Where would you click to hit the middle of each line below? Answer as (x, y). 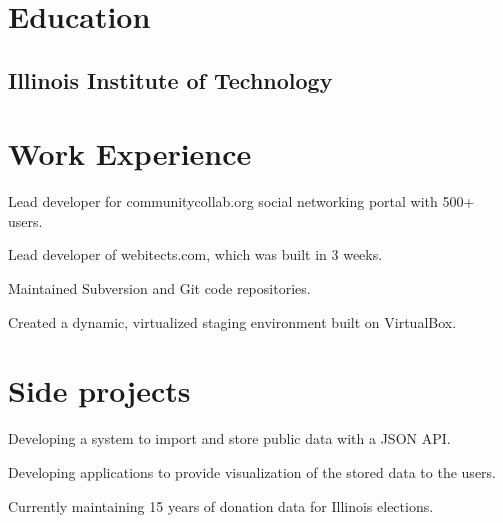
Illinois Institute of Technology (170, 79)
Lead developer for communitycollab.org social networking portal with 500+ (241, 201)
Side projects (99, 390)
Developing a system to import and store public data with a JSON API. (229, 438)
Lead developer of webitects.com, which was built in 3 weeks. (195, 254)
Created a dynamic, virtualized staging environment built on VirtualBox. (232, 321)
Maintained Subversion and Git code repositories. (159, 288)
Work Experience (130, 153)
